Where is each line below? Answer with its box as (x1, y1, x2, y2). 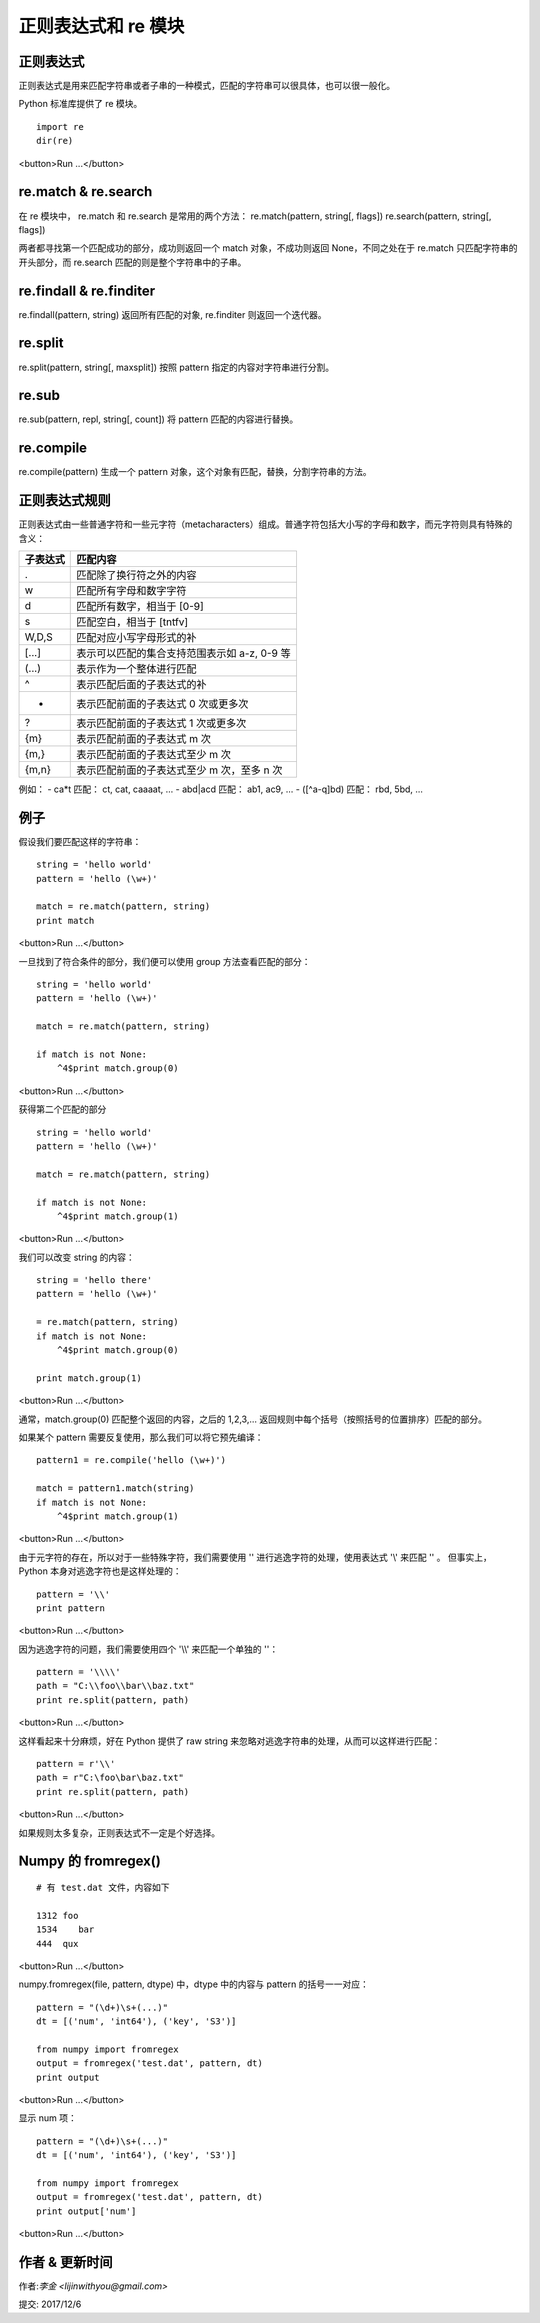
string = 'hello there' (36, 1275, 153, 1286)
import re (36, 121, 84, 132)
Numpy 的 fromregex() (18, 1853, 162, 1870)
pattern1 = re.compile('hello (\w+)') (36, 1455, 227, 1466)
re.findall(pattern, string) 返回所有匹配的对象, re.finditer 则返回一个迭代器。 (18, 308, 327, 320)
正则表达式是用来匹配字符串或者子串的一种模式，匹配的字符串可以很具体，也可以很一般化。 (18, 80, 395, 92)
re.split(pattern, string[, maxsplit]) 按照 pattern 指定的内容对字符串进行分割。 (18, 361, 335, 373)
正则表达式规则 (18, 492, 111, 509)
